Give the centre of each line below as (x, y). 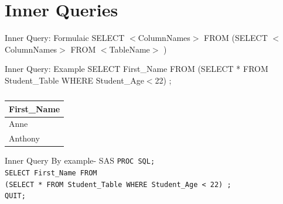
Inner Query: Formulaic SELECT (65, 38)
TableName (129, 49)
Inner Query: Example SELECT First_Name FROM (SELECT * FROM (137, 69)
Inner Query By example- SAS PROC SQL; (80, 160)
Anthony (24, 138)
